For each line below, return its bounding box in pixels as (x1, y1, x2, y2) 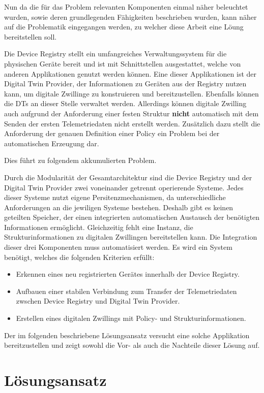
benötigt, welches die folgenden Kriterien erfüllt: (4, 251, 155, 262)
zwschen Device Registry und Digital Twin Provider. (16, 296, 180, 306)
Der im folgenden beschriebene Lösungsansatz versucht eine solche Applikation (4, 330, 250, 340)
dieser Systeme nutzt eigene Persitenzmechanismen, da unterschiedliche (4, 192, 226, 203)
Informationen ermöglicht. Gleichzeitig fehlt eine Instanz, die (4, 221, 193, 232)
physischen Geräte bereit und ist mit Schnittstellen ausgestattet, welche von (4, 58, 241, 69)
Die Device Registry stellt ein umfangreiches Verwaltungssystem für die (4, 48, 227, 59)
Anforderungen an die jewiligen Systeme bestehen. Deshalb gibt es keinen (4, 202, 233, 212)
